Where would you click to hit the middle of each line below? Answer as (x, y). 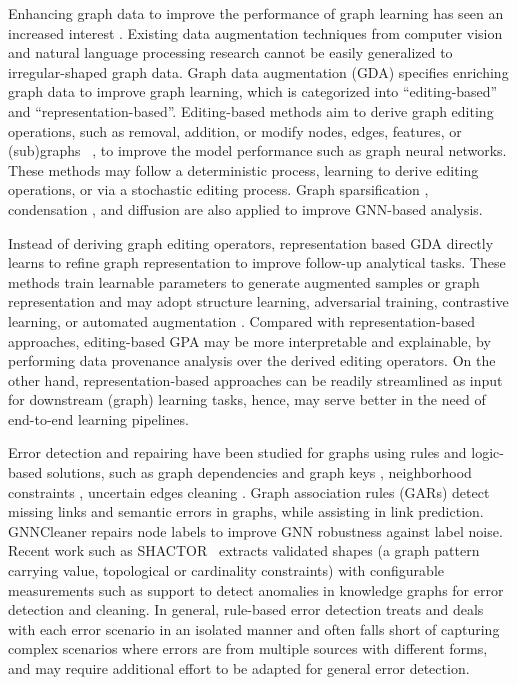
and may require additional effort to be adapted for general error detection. (239, 668)
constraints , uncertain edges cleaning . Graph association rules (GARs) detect (249, 491)
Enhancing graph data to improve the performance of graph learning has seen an (256, 13)
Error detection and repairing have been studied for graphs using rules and (237, 452)
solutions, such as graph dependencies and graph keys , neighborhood (259, 472)
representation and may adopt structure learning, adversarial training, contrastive (258, 301)
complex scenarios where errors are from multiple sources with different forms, (248, 648)
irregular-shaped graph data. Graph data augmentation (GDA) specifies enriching (258, 71)
